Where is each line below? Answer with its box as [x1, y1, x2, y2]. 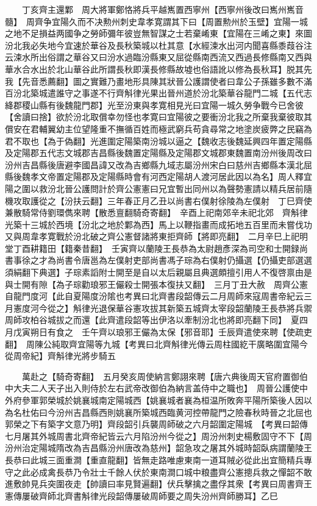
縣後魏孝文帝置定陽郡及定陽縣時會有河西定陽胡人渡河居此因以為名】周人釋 [5, 170, 304, 183]
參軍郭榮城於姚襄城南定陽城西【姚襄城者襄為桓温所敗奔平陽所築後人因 [21, 394, 304, 406]
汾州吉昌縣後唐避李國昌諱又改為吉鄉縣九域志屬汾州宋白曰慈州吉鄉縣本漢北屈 [5, 158, 312, 171]
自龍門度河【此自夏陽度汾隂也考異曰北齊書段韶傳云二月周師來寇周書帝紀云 [5, 290, 304, 302]
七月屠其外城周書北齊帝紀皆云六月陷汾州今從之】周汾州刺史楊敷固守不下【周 [5, 429, 312, 442]
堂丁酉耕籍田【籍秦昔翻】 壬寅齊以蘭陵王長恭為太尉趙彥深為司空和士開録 [5, 241, 299, 254]
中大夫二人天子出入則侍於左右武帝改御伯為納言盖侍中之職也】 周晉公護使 [5, 382, 299, 394]
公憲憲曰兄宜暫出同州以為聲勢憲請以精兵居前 [124, 182, 304, 194]
